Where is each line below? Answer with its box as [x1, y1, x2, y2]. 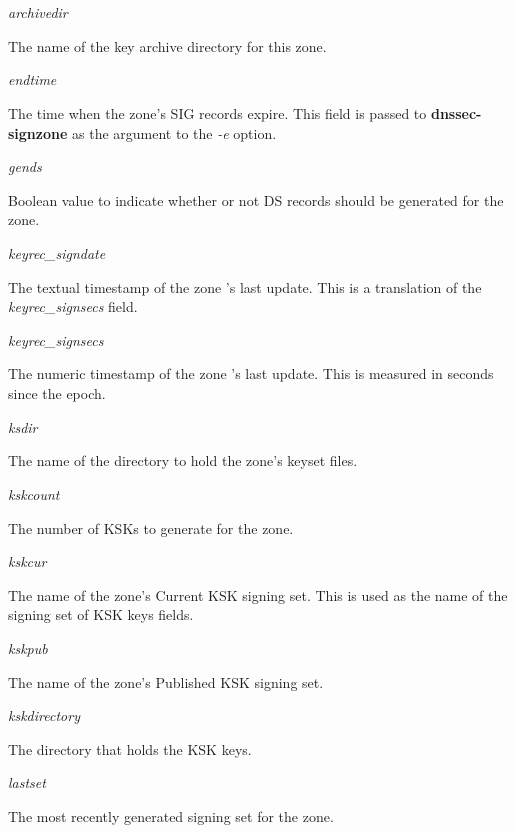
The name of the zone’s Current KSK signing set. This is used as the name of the [8, 584, 508, 605]
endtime [8, 69, 57, 90]
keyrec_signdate [8, 242, 106, 263]
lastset [8, 772, 46, 793]
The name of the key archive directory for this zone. [8, 35, 327, 56]
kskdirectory [8, 705, 80, 726]
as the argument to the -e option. [72, 122, 277, 143]
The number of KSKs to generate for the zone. [8, 517, 294, 538]
